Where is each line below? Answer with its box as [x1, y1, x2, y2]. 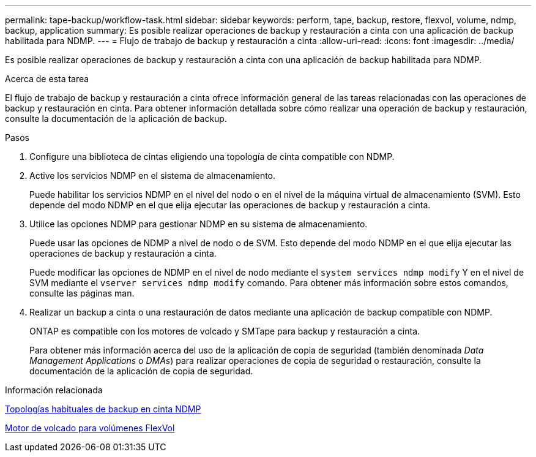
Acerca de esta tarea [5, 74, 89, 84]
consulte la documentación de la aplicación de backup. [5, 113, 227, 124]
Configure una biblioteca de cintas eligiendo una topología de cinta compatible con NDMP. [29, 151, 395, 162]
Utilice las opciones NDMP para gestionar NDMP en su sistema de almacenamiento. [29, 219, 368, 229]
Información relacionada [5, 385, 103, 395]
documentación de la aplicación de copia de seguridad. [29, 366, 253, 376]
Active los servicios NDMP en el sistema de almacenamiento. [29, 170, 276, 181]
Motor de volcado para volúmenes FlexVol [5, 423, 175, 433]
